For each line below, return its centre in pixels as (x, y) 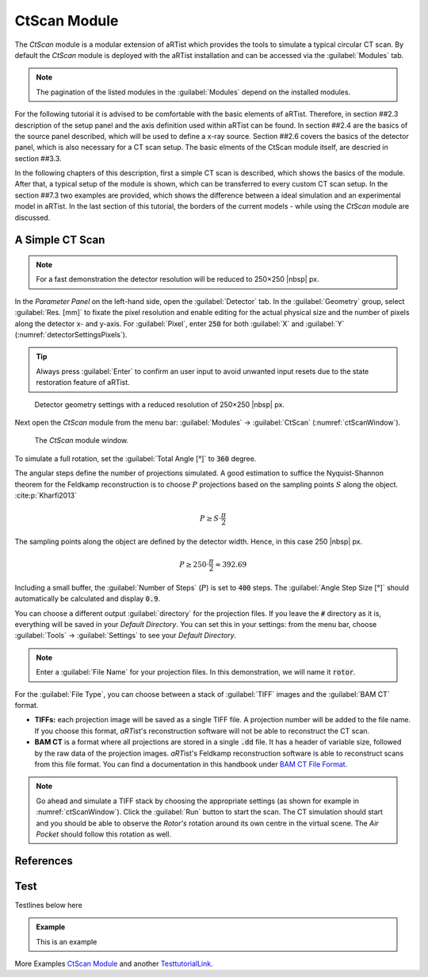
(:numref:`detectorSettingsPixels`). (71, 334)
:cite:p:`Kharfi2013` (46, 495)
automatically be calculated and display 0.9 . (88, 598)
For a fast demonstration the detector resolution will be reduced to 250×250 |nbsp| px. (178, 279)
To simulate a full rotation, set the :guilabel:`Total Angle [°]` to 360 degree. (136, 458)
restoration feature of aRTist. (83, 383)
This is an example (67, 941)
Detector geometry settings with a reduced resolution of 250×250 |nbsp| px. (160, 404)
